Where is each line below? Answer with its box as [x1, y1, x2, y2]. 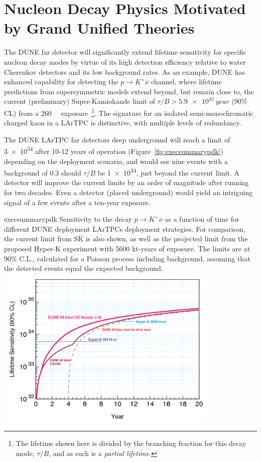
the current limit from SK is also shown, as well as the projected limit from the [4, 233, 248, 244]
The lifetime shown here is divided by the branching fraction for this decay [16, 438, 246, 448]
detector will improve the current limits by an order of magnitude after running [4, 177, 249, 188]
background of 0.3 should [4, 167, 81, 178]
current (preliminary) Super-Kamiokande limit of [4, 96, 155, 106]
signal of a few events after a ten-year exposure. [4, 197, 151, 207]
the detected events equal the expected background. [4, 263, 163, 273]
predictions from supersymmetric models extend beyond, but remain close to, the [4, 86, 254, 96]
